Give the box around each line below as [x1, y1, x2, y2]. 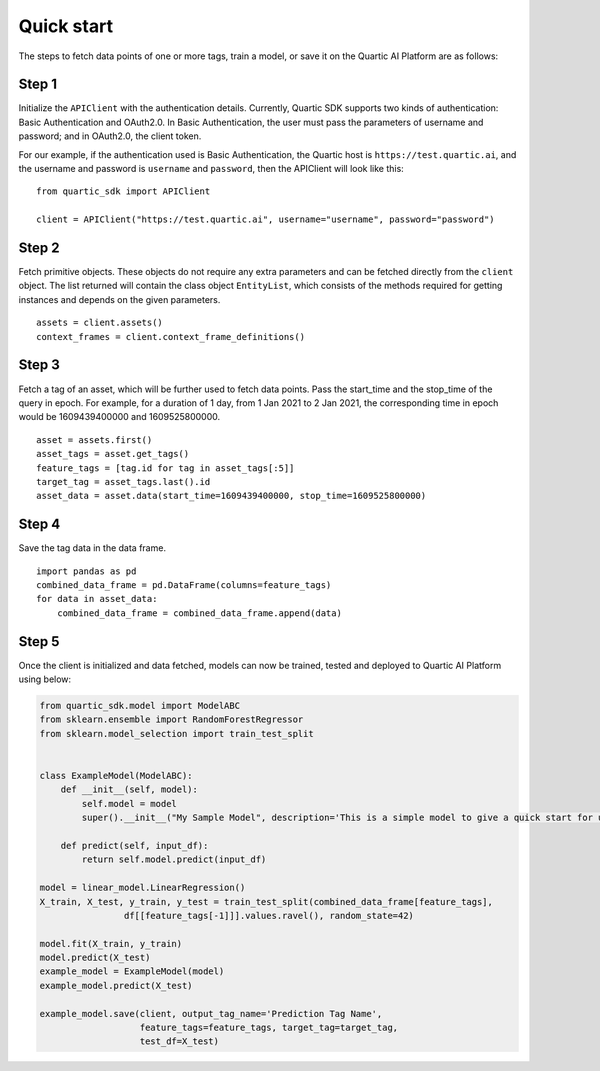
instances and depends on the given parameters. [18, 293, 221, 305]
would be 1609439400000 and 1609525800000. [18, 411, 221, 423]
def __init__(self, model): [60, 784, 199, 795]
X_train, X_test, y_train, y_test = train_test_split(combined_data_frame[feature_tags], [39, 896, 494, 907]
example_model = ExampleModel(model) [39, 966, 225, 977]
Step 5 [18, 633, 60, 650]
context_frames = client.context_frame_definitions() [36, 331, 305, 342]
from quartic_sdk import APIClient [36, 186, 211, 197]
